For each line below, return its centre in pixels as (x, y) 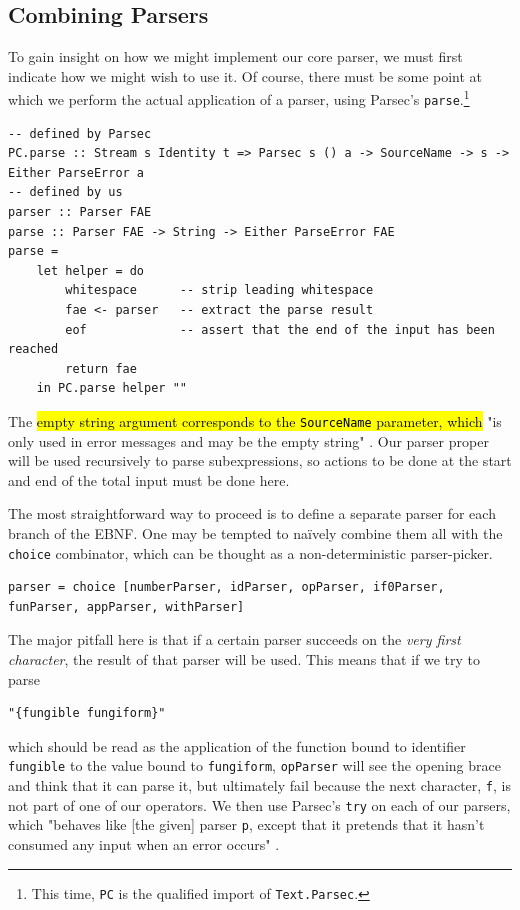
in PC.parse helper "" (111, 388)
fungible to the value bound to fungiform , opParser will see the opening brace (254, 765)
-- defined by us (65, 192)
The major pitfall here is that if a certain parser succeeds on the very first (234, 639)
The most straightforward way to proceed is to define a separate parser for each (252, 513)
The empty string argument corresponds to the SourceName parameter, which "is (255, 421)
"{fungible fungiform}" (87, 713)
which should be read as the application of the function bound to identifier (237, 745)
